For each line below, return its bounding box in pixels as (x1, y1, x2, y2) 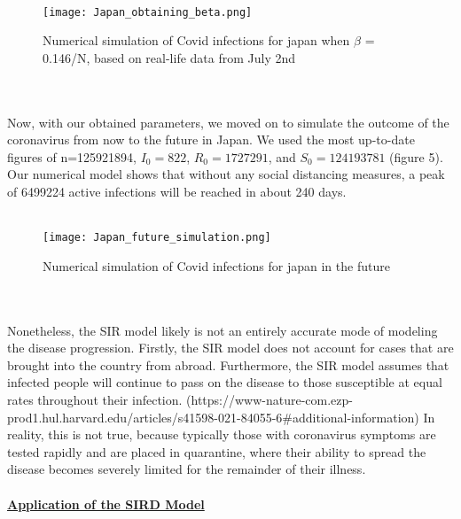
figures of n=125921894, (7, 147, 137, 166)
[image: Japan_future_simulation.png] (43, 231, 271, 244)
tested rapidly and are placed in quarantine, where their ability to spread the (7, 442, 426, 461)
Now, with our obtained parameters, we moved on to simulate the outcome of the (7, 112, 449, 131)
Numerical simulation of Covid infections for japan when (43, 31, 350, 50)
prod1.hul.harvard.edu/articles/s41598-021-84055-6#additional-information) (7, 407, 419, 426)
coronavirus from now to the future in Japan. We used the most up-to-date (7, 130, 415, 149)
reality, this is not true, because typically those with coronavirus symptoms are (7, 425, 436, 444)
